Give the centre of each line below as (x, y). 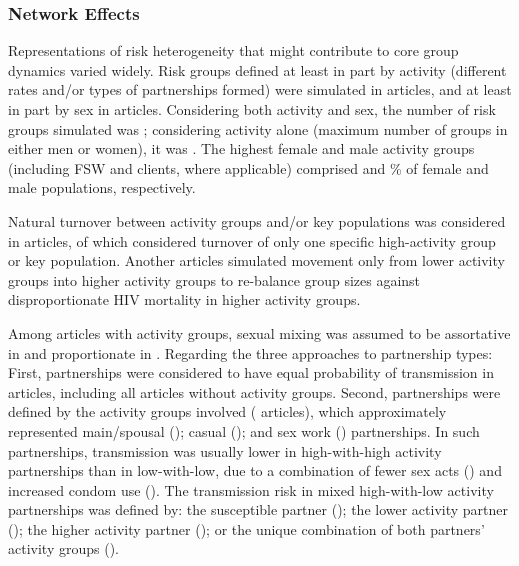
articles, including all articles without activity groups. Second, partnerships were (254, 391)
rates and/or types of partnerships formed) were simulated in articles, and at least (260, 89)
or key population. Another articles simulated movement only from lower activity (256, 260)
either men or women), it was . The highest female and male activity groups (241, 148)
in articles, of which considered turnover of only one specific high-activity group (252, 240)
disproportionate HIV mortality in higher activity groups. (184, 299)
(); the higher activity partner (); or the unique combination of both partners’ (246, 528)
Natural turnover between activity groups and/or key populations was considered (257, 220)
